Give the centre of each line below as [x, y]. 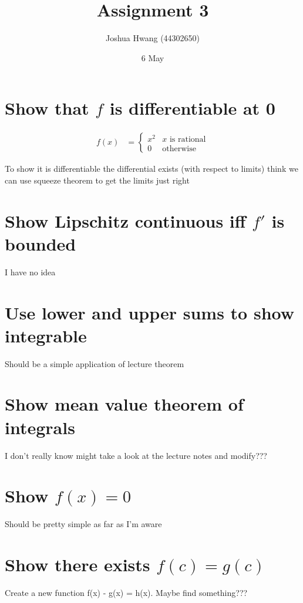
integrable [46, 335]
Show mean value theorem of [124, 404]
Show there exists [78, 564]
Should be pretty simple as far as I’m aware [83, 524]
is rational [188, 139]
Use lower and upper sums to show [149, 312]
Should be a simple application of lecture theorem [95, 363]
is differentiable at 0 [192, 108]
